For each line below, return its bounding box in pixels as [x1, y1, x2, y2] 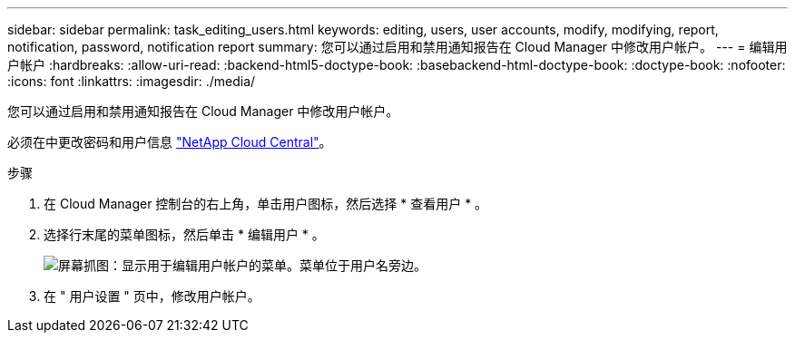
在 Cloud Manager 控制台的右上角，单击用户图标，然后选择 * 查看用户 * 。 [44, 196, 488, 211]
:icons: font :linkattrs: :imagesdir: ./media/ [7, 73, 256, 89]
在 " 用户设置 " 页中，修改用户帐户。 [44, 288, 260, 304]
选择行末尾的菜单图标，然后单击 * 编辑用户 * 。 [44, 227, 325, 242]
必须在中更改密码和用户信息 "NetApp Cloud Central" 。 [7, 134, 332, 150]
